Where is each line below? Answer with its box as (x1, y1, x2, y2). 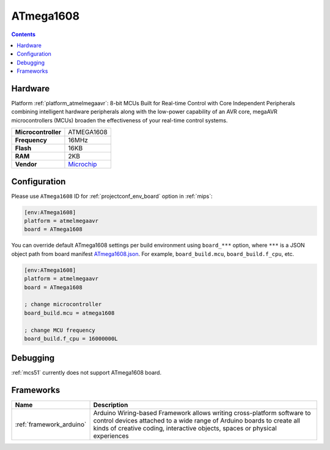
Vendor (15, 160, 37, 168)
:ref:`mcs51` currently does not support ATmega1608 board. (11, 369, 162, 377)
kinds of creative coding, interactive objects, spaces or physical (93, 424, 277, 433)
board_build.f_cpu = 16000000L (24, 335, 119, 342)
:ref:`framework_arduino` (15, 420, 87, 429)
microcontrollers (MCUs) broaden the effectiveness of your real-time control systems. (11, 116, 228, 124)
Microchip (68, 160, 97, 168)
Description (93, 401, 128, 410)
